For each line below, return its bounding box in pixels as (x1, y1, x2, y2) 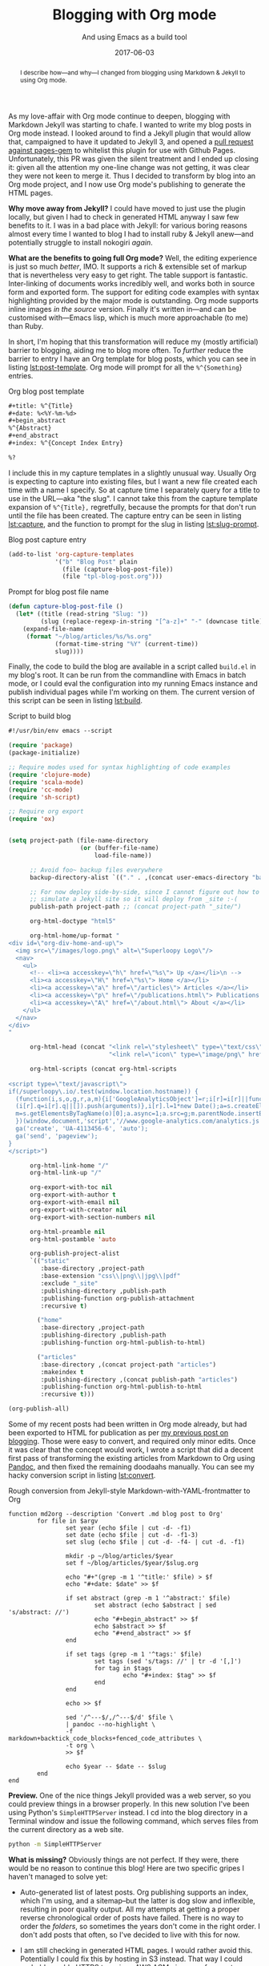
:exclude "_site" (40, 1279, 98, 1288)
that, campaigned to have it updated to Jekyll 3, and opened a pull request (8, 136, 254, 146)
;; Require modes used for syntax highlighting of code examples (8, 763, 231, 771)
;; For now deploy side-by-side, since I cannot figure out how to (29, 888, 260, 896)
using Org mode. (19, 75, 67, 84)
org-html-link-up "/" (29, 1169, 102, 1177)
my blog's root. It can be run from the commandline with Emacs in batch (8, 670, 247, 680)
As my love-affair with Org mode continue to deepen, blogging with (8, 111, 231, 121)
